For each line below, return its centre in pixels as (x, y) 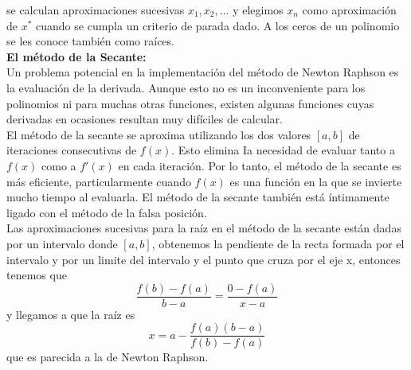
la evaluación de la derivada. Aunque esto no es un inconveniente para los (186, 87)
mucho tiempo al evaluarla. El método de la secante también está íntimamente (198, 197)
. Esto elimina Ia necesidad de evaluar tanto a (283, 150)
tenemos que (37, 275)
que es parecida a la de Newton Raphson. (108, 357)
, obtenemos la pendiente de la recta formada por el (278, 243)
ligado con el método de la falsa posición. (107, 212)
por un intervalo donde (62, 243)
